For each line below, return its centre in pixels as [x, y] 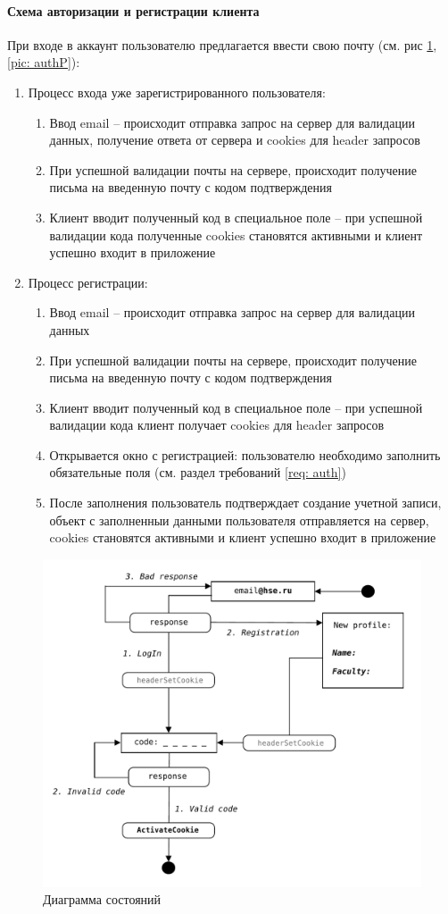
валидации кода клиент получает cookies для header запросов [217, 425]
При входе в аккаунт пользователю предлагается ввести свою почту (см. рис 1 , [222, 44]
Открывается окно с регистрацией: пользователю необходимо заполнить [245, 454]
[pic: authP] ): [44, 62]
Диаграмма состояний [102, 899]
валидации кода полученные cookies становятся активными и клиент [236, 235]
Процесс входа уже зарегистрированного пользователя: [177, 92]
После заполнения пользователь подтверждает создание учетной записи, [245, 503]
